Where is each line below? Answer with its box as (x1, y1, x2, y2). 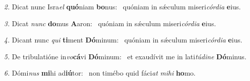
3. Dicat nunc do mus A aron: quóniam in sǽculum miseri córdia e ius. (4, 18, 216, 28)
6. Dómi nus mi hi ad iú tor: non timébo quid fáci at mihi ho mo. (4, 68, 196, 78)
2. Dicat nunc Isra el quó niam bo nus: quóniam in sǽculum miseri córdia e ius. (4, 1, 241, 11)
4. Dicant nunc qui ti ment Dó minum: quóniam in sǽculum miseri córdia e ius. (4, 35, 243, 45)
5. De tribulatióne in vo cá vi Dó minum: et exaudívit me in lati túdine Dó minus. (4, 51, 247, 61)
